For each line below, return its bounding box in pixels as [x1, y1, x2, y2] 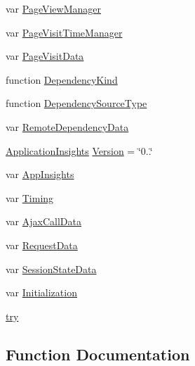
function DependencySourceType [6, 96, 147, 111]
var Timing [6, 190, 54, 205]
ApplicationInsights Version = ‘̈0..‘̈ [6, 143, 153, 158]
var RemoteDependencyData [6, 119, 129, 134]
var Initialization [6, 285, 77, 300]
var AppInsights [6, 167, 74, 182]
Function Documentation [6, 343, 190, 365]
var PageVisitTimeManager [6, 25, 123, 39]
